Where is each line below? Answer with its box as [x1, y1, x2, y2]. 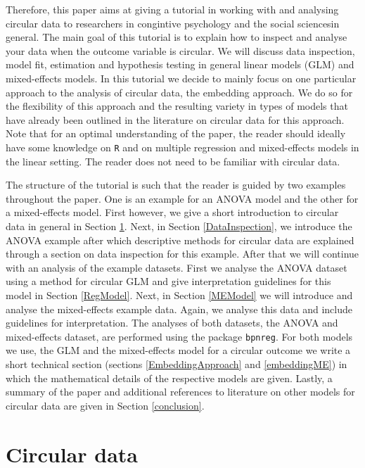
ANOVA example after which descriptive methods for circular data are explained [6, 232, 354, 247]
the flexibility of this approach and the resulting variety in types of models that [6, 99, 348, 113]
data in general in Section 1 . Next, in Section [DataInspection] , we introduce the [6, 218, 352, 233]
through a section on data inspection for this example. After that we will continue [6, 246, 359, 261]
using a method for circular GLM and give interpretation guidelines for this [6, 274, 331, 289]
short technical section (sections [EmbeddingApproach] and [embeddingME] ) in [6, 356, 347, 371]
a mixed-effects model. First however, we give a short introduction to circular [6, 205, 339, 220]
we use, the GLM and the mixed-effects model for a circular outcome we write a [6, 343, 351, 358]
